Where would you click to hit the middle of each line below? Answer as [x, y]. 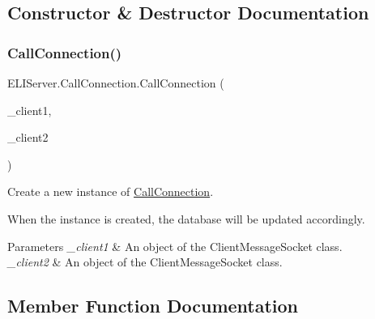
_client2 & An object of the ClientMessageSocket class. [145, 262]
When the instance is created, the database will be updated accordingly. [186, 218]
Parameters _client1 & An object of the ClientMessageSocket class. [175, 246]
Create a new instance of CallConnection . [111, 191]
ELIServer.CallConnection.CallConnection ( [116, 83]
